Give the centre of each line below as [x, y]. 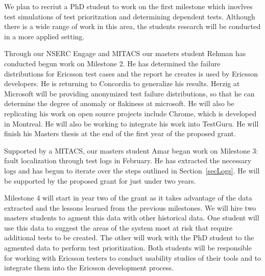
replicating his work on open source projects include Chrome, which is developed [130, 113]
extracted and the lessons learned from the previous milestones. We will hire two [130, 207]
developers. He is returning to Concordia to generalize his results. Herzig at [122, 83]
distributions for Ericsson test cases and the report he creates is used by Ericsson [131, 73]
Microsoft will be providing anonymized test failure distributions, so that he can [129, 93]
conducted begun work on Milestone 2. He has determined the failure [112, 63]
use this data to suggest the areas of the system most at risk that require [118, 227]
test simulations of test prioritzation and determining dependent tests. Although [130, 16]
